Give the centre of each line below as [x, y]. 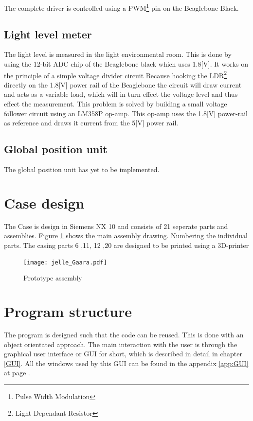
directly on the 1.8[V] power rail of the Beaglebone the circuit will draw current [123, 84]
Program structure [68, 311]
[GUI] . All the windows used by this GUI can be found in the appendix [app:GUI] [126, 363]
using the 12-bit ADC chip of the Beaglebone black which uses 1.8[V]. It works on [126, 64]
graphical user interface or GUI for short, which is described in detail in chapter [123, 354]
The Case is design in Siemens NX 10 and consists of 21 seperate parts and [116, 226]
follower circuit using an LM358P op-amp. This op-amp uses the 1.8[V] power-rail [126, 113]
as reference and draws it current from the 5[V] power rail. [91, 123]
